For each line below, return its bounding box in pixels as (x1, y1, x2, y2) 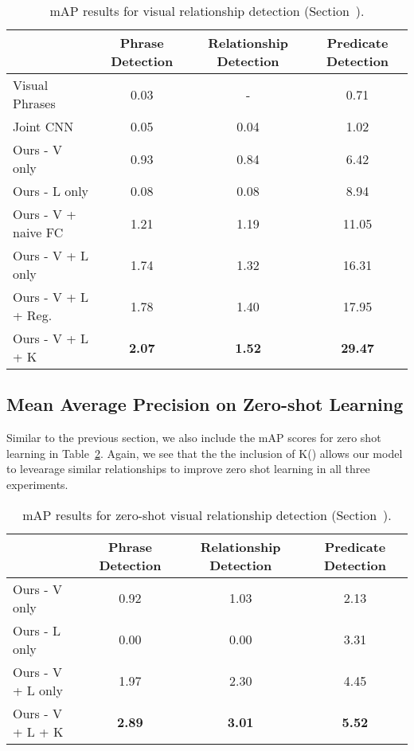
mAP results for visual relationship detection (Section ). (49, 2, 365, 20)
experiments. (6, 475, 68, 492)
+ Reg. (13, 306, 53, 324)
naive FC (13, 223, 64, 241)
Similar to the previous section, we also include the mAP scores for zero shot (6, 429, 381, 446)
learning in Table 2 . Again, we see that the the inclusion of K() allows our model (6, 444, 403, 461)
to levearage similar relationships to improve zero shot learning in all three (6, 460, 370, 477)
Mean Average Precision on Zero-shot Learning (6, 392, 404, 417)
